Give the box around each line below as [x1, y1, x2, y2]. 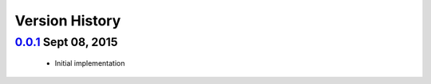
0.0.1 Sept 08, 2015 [14, 35, 118, 49]
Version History [14, 12, 121, 29]
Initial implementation [54, 59, 125, 68]
